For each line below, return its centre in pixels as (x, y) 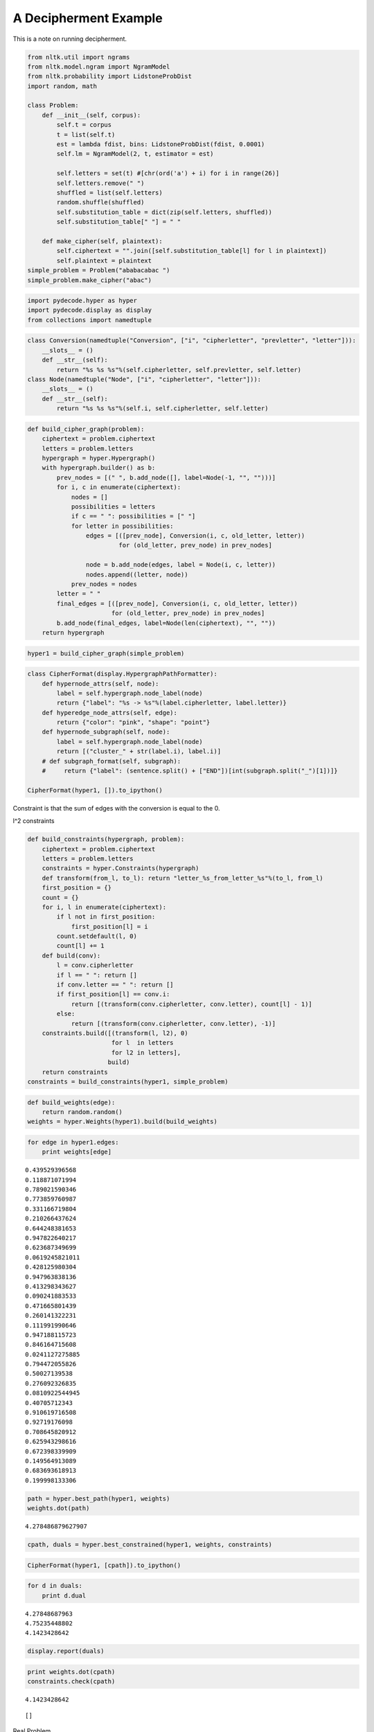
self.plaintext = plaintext (104, 260)
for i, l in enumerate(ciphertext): (104, 907)
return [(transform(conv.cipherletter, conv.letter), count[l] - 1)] (192, 1004)
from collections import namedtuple (90, 320)
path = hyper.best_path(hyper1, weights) (99, 1499)
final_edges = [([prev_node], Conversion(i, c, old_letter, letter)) (177, 603)
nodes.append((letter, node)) (137, 574)
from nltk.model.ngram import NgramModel (99, 67)
